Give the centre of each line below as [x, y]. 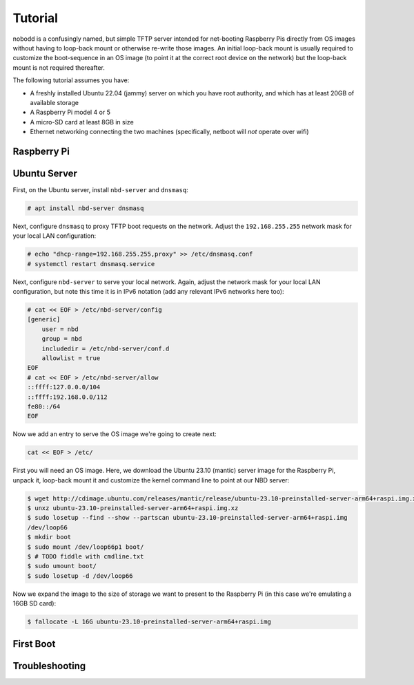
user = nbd [60, 329]
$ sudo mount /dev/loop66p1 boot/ [86, 547]
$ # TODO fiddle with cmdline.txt [86, 557]
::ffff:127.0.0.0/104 [64, 387]
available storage [55, 102]
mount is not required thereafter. [59, 67]
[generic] [44, 319]
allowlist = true [71, 358]
